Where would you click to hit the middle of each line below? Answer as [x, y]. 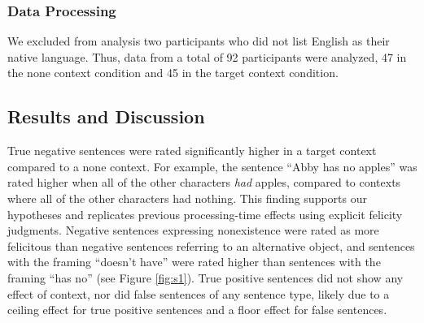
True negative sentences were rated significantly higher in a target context [192, 151]
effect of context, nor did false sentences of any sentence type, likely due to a [199, 293]
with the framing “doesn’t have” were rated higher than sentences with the [194, 262]
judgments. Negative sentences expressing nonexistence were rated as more [193, 230]
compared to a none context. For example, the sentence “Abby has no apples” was [212, 166]
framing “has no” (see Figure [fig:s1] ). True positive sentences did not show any [205, 277]
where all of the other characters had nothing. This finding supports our [187, 198]
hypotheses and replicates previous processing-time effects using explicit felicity [205, 214]
